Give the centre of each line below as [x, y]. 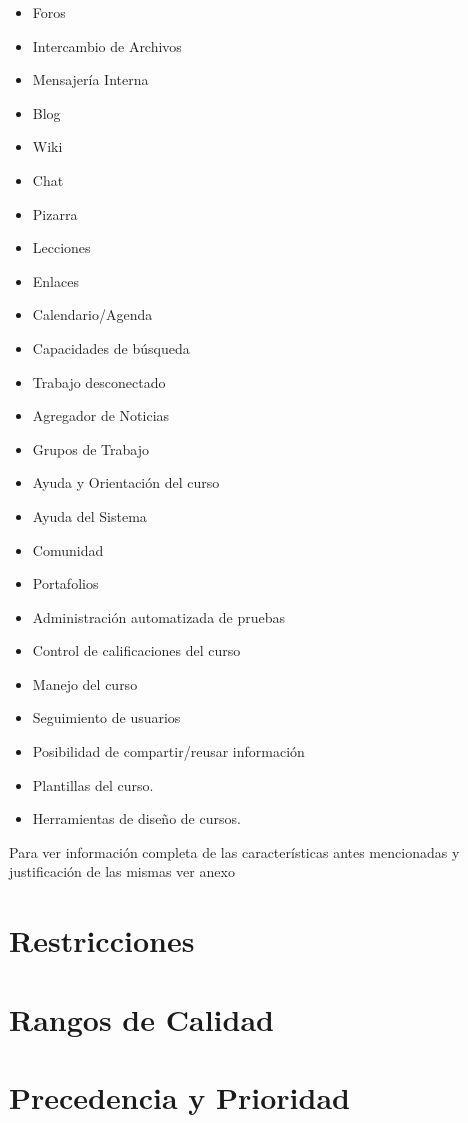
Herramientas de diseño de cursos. [136, 818]
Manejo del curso [85, 683]
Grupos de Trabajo [90, 448]
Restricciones [102, 940]
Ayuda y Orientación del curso [126, 482]
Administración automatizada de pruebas [159, 616]
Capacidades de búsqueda [111, 347]
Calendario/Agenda [92, 314]
